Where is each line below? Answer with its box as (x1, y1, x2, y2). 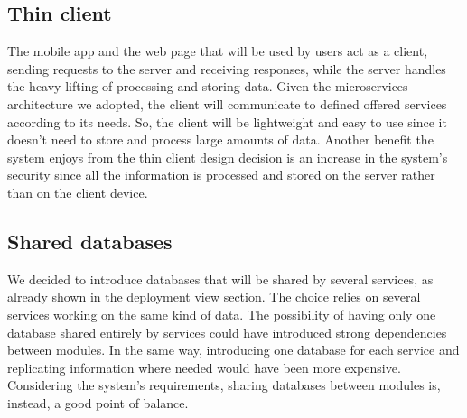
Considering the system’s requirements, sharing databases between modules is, (7, 376, 441, 395)
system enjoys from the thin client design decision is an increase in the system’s (7, 147, 448, 166)
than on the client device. (7, 182, 148, 201)
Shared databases (7, 227, 173, 255)
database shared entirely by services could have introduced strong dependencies (7, 322, 447, 341)
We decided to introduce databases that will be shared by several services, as (7, 269, 434, 288)
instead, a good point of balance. (7, 393, 189, 412)
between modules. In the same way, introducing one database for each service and (7, 340, 460, 359)
